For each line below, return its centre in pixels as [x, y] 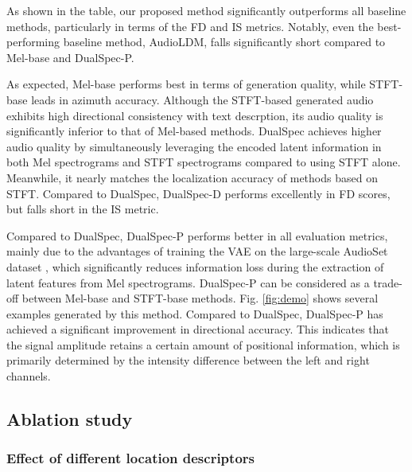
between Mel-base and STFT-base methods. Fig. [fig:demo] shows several [200, 298]
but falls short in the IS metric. [83, 209]
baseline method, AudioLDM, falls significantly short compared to [224, 42]
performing [33, 42]
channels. [29, 376]
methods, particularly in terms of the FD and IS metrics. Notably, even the [190, 26]
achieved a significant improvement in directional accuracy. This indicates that [198, 329]
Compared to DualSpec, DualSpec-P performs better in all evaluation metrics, [197, 235]
